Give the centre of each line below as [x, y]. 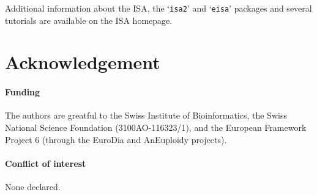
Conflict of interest [46, 163]
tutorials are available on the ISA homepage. [89, 20]
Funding [23, 92]
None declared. [33, 186]
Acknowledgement [83, 62]
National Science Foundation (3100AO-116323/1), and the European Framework [156, 127]
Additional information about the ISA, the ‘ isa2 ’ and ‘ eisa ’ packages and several [158, 8]
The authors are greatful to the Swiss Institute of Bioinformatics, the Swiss [146, 115]
